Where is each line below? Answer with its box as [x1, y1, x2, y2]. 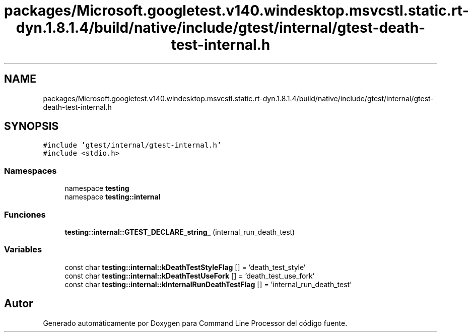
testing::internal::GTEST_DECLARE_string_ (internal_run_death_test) [64, 227, 295, 236]
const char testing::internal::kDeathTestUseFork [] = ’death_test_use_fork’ [64, 271, 315, 280]
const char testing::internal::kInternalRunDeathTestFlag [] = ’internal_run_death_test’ [64, 280, 352, 289]
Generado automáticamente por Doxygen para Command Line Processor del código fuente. [43, 318, 348, 327]
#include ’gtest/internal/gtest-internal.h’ [43, 141, 222, 150]
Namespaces [4, 165, 57, 176]
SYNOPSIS [4, 120, 59, 133]
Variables [4, 244, 42, 255]
